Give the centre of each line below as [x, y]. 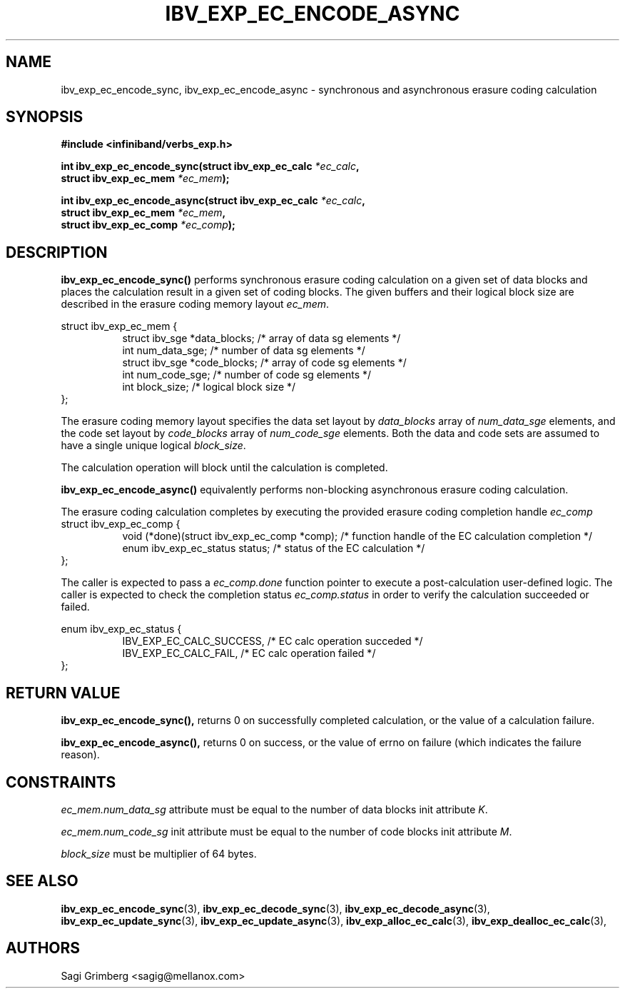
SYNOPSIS [45, 117]
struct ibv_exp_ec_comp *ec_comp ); [148, 225]
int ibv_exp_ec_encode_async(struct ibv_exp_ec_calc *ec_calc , [213, 201]
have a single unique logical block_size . [153, 446]
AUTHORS [43, 948]
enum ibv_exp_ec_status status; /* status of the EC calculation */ [274, 548]
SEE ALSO [42, 881]
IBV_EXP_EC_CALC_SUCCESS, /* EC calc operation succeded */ [273, 641]
